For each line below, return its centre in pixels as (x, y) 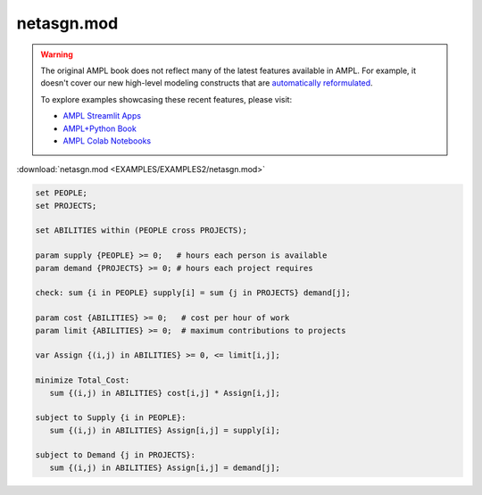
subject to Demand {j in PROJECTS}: (116, 455)
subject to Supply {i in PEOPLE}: (111, 418)
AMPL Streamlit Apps (102, 116)
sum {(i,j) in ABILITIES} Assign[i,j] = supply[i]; (165, 430)
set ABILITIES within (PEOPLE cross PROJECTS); (141, 231)
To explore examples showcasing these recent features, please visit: (166, 99)
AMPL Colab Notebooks (107, 140)
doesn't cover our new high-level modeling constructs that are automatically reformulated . (207, 83)
